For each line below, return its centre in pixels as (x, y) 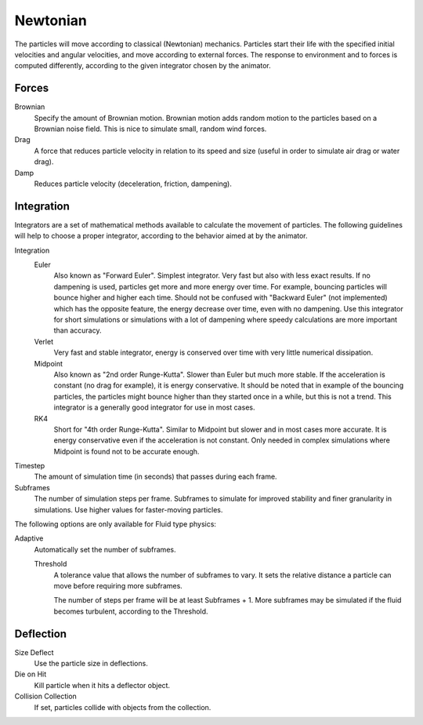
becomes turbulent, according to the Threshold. (131, 611)
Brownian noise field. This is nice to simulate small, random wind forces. (150, 129)
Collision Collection (46, 696)
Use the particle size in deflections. (91, 664)
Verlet (44, 341)
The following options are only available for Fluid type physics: (116, 524)
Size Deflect (34, 652)
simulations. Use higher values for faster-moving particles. (128, 509)
